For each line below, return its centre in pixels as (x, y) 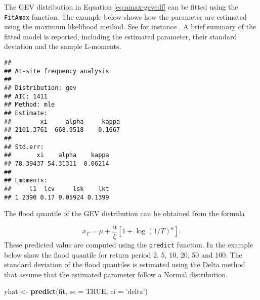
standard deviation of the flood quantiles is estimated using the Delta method (125, 264)
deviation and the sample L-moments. (63, 46)
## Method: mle (30, 105)
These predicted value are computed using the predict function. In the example (129, 244)
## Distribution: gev (40, 88)
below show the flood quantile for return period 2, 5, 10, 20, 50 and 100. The (123, 254)
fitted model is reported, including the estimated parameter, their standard (121, 36)
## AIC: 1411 (26, 96)
